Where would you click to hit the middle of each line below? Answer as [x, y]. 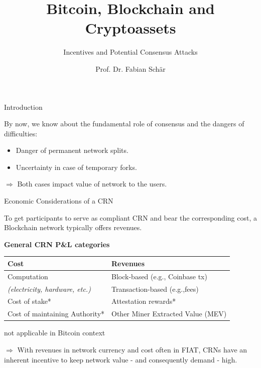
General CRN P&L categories [57, 244]
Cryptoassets [130, 28]
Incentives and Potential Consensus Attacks [130, 52]
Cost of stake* [29, 301]
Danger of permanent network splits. [72, 150]
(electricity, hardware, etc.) [49, 289]
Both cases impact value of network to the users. [92, 184]
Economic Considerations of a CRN [59, 201]
